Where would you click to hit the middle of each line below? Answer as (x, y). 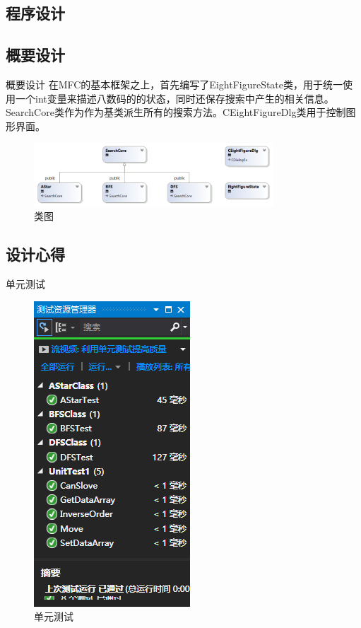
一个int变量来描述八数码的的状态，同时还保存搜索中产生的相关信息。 (174, 98)
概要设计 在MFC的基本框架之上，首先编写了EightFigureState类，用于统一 (174, 84)
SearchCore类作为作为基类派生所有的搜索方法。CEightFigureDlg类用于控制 (176, 112)
